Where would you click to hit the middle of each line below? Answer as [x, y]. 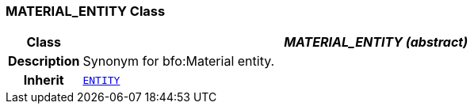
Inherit [44, 80]
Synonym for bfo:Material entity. [179, 61]
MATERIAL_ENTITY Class [86, 11]
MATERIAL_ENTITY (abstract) [376, 42]
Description [44, 61]
